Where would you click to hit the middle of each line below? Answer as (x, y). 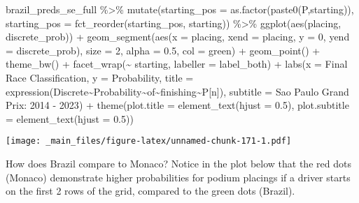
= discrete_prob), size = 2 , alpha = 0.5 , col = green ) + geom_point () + (163, 50)
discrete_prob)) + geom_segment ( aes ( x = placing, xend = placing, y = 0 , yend (178, 37)
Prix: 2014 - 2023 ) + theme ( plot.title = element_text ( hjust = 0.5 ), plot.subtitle (177, 105)
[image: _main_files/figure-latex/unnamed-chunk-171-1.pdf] (149, 141)
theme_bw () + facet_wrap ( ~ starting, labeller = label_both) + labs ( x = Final (177, 64)
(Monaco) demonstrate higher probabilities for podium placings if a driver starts (178, 177)
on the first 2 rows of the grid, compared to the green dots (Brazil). (150, 191)
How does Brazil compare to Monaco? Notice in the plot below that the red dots (178, 163)
